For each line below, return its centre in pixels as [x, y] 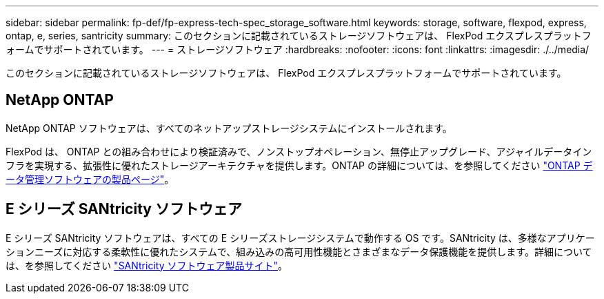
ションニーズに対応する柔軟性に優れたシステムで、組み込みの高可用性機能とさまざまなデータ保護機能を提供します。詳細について [299, 251]
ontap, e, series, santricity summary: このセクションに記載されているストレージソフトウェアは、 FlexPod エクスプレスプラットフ [299, 36]
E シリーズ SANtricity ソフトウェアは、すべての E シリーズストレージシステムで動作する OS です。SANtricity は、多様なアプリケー [300, 238]
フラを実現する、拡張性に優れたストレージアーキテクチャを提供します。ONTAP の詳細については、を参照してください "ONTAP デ [299, 165]
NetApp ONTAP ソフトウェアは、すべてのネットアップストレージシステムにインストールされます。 [229, 128]
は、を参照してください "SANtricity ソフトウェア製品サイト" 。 [147, 265]
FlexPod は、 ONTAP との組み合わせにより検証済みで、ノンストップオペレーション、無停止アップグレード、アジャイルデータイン [299, 151]
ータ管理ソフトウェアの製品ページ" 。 [90, 179]
